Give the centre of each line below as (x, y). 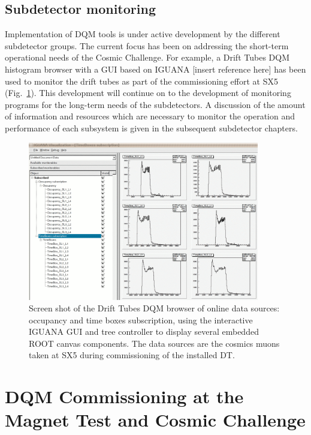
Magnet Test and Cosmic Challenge (155, 420)
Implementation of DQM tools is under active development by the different (143, 34)
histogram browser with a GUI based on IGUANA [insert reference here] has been (155, 69)
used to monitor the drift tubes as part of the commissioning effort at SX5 (141, 81)
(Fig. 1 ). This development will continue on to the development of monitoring (148, 93)
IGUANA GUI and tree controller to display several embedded (144, 331)
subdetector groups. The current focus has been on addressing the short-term (147, 45)
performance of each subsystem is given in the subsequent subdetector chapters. (151, 127)
